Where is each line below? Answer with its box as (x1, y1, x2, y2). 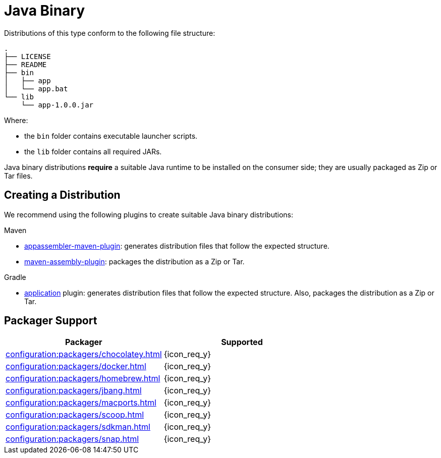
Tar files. (4, 171, 33, 180)
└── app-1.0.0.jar (21, 100, 94, 109)
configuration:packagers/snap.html (6, 434, 139, 444)
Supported (221, 337, 263, 348)
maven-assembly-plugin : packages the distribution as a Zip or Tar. (24, 257, 245, 266)
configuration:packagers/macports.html (6, 397, 156, 408)
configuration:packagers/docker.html (6, 361, 146, 372)
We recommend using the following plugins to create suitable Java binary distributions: (4, 210, 294, 219)
